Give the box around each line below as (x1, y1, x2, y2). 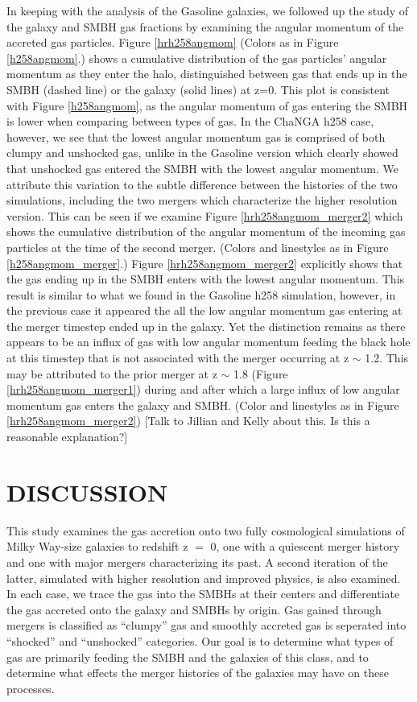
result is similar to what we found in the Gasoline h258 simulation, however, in (6, 286, 396, 303)
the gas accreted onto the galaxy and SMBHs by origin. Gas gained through (6, 601, 382, 617)
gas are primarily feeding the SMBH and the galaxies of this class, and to (6, 648, 369, 665)
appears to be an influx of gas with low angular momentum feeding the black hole (6, 333, 411, 350)
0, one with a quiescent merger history (210, 538, 400, 555)
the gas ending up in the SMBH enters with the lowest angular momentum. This (6, 270, 405, 287)
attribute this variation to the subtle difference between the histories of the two (6, 175, 398, 192)
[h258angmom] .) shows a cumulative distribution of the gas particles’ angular (6, 49, 387, 66)
